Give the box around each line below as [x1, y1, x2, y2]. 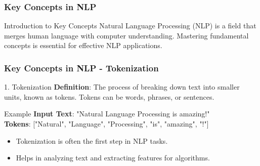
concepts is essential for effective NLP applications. [4, 40, 162, 51]
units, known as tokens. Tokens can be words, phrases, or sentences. [4, 91, 214, 102]
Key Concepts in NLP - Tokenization [4, 61, 159, 74]
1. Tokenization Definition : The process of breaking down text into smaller [4, 81, 240, 92]
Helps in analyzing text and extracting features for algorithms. [16, 152, 210, 163]
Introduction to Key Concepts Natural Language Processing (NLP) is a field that [4, 20, 256, 31]
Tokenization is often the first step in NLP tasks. [16, 135, 168, 146]
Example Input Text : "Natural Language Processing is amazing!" [4, 108, 210, 119]
